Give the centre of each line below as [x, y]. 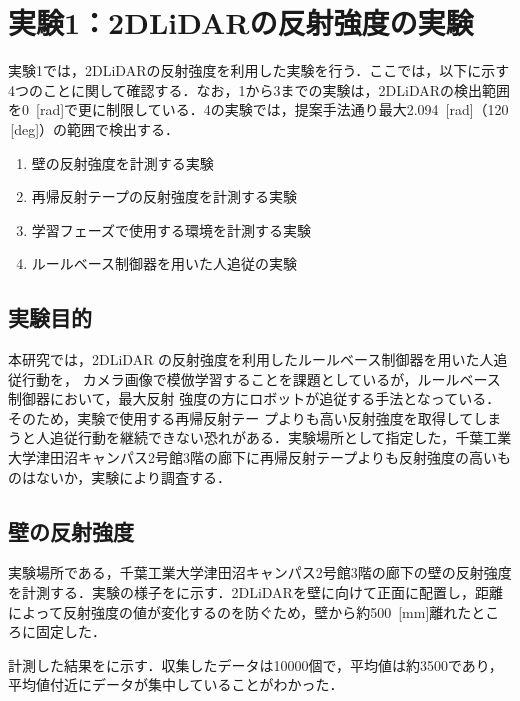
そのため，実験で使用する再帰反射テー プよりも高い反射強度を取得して [241, 417]
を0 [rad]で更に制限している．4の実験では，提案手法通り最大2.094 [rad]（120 [258, 109]
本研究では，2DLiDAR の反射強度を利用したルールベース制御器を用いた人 [251, 359]
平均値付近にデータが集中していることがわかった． [176, 684]
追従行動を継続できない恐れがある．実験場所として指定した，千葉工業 [280, 437]
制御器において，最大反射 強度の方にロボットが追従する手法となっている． [254, 398]
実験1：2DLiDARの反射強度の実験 [241, 22]
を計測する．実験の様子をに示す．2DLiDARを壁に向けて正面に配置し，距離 [255, 592]
